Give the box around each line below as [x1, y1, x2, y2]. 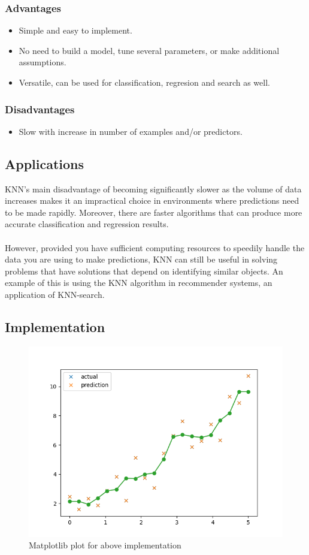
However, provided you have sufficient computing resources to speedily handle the [5, 241, 305, 254]
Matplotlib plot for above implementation [29, 539, 181, 551]
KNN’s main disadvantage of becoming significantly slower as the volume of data [5, 182, 302, 195]
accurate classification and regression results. [5, 218, 169, 230]
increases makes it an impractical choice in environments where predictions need [5, 194, 299, 207]
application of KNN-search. [5, 288, 105, 300]
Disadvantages [5, 101, 75, 116]
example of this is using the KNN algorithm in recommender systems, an [5, 276, 272, 289]
